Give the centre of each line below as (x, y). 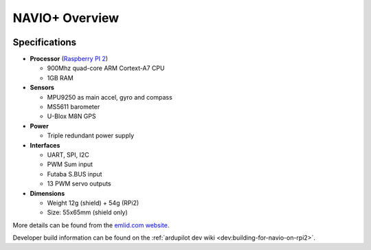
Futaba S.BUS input (75, 174)
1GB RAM (60, 78)
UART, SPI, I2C (68, 155)
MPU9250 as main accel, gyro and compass (110, 97)
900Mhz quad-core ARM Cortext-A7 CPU (106, 68)
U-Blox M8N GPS (71, 116)
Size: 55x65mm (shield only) (88, 212)
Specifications (45, 42)
